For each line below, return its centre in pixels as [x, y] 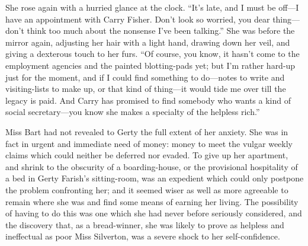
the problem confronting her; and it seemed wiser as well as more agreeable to [147, 189]
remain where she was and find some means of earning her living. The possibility [152, 201]
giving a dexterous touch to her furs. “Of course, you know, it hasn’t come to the [153, 54]
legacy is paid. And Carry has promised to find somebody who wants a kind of [148, 100]
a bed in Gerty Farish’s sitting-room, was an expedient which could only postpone [155, 178]
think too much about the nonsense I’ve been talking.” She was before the [161, 31]
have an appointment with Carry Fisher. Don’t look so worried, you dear [138, 19]
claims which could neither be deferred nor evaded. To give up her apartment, [147, 155]
